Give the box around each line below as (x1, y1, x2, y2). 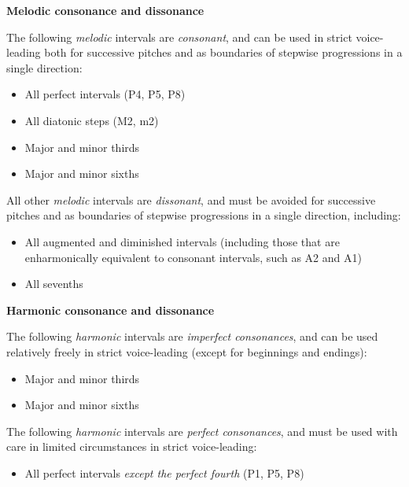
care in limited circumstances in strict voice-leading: (6, 438, 257, 455)
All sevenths (24, 275, 83, 292)
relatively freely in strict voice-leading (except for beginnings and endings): (6, 343, 367, 360)
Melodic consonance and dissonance (6, 2, 204, 18)
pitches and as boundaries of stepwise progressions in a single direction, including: (6, 207, 401, 223)
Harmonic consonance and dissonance (6, 301, 215, 318)
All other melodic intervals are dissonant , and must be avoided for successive (6, 191, 376, 208)
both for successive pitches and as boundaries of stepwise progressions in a (44, 44, 403, 61)
